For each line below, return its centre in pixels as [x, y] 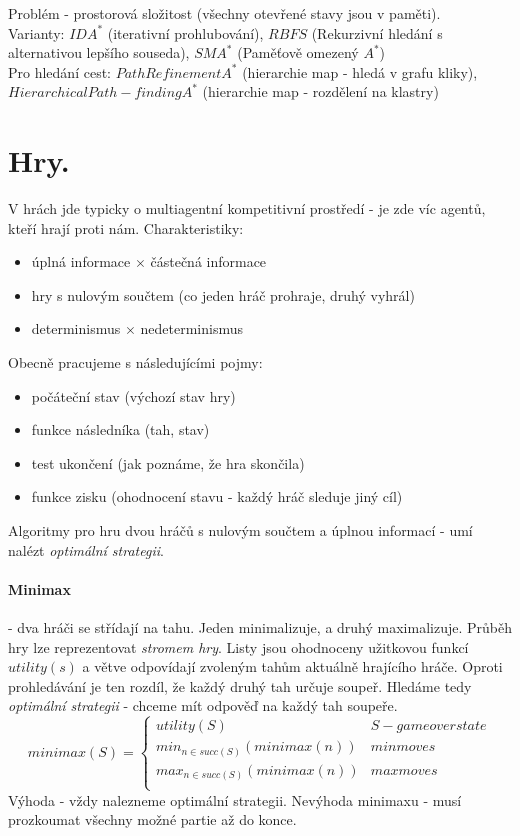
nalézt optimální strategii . [86, 549]
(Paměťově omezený [298, 52]
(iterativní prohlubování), [185, 32]
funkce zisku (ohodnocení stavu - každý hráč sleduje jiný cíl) [217, 496]
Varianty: [36, 32]
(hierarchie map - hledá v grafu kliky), [360, 71]
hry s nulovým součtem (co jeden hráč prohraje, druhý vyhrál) [223, 294]
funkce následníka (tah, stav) [120, 429]
